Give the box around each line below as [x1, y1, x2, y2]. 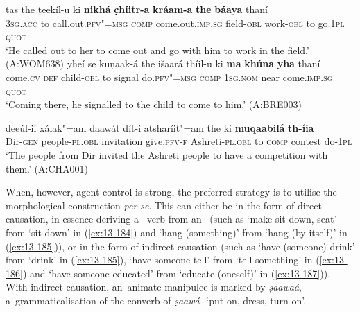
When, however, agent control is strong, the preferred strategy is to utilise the [6, 184, 337, 199]
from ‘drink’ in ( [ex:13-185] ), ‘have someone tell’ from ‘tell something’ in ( [6, 252, 320, 267]
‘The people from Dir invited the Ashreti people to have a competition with [6, 147, 328, 162]
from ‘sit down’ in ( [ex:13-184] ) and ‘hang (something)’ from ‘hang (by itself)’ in [6, 225, 348, 239]
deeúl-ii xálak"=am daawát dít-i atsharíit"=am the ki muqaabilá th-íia [6, 120, 314, 135]
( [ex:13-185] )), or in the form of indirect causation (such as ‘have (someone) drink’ [6, 239, 355, 253]
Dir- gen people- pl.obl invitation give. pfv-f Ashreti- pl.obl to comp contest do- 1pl [6, 134, 352, 148]
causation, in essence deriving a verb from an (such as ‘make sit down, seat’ [6, 211, 337, 226]
